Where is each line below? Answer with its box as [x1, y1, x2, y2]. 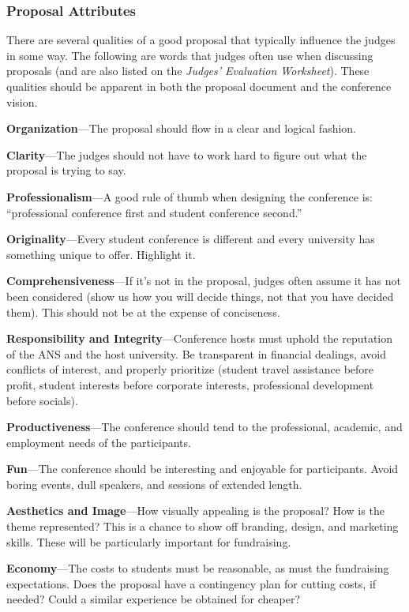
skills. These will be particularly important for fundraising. [6, 533, 291, 550]
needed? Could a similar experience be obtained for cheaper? [6, 591, 301, 607]
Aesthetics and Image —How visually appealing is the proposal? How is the [6, 502, 385, 519]
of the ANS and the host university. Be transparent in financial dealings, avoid [6, 345, 386, 362]
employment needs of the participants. [6, 434, 191, 450]
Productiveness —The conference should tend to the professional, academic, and [6, 419, 403, 435]
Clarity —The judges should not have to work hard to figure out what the [6, 146, 367, 163]
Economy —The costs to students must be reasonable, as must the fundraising [6, 560, 389, 576]
